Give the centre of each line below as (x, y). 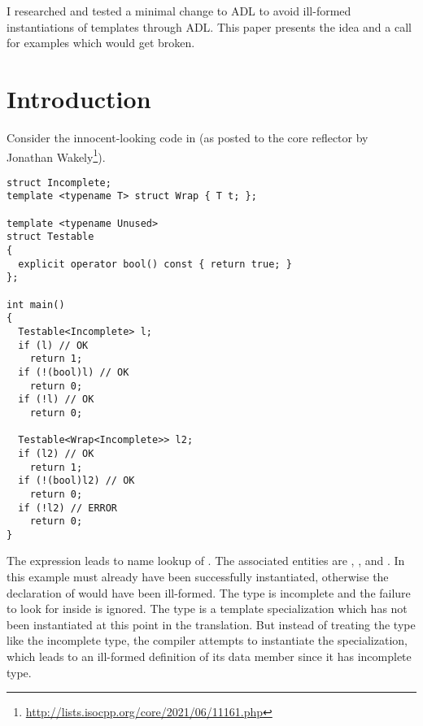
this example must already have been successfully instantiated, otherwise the (198, 577)
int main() (36, 304)
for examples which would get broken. (101, 43)
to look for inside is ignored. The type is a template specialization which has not (207, 609)
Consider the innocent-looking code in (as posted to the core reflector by (188, 137)
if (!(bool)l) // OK (74, 372)
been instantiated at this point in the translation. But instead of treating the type (211, 624)
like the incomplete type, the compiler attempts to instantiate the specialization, (207, 640)
